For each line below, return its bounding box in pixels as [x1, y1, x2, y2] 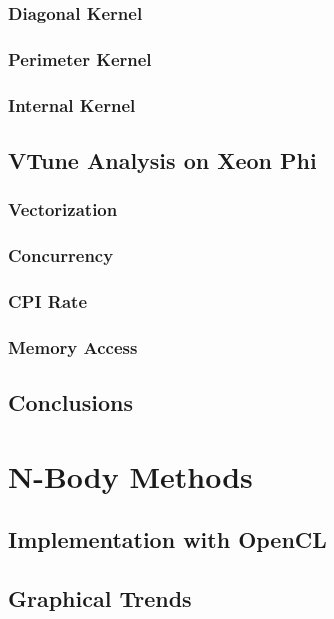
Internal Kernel [8, 92, 136, 117]
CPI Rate [8, 288, 88, 313]
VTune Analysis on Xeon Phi [8, 144, 317, 175]
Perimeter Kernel [8, 46, 152, 71]
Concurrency [8, 243, 114, 268]
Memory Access [8, 334, 138, 359]
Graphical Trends [8, 583, 192, 614]
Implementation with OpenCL [8, 524, 327, 555]
